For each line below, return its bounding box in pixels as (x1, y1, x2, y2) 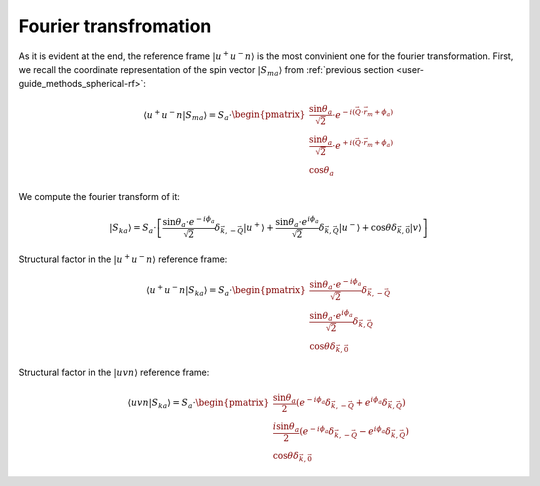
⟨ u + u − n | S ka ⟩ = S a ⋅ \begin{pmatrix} (145, 283, 307, 298)
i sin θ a (272, 421, 300, 435)
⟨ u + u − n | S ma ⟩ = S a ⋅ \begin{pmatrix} (143, 107, 306, 122)
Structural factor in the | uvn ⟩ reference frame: (18, 366, 210, 379)
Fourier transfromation (18, 15, 212, 37)
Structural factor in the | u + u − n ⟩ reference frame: (18, 252, 228, 265)
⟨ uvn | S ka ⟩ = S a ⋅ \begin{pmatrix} (127, 397, 270, 410)
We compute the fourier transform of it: (18, 190, 180, 202)
